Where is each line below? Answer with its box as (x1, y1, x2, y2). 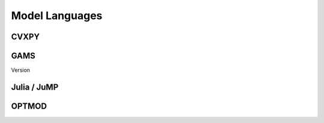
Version (11, 66, 30, 74)
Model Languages (11, 9, 103, 22)
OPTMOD (11, 101, 47, 111)
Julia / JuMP (11, 82, 59, 92)
